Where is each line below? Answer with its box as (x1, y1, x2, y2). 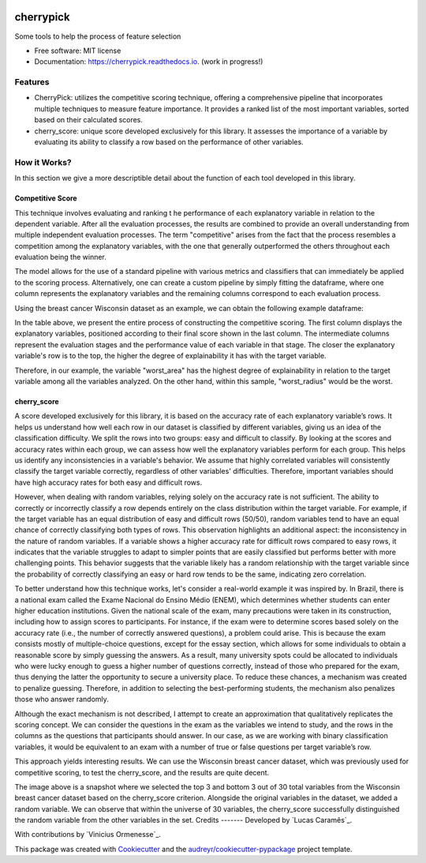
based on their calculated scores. (34, 115, 144, 125)
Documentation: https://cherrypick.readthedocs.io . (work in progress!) (34, 57, 263, 66)
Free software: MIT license (34, 46, 121, 55)
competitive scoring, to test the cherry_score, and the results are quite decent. (14, 767, 270, 777)
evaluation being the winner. (14, 253, 106, 262)
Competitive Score (14, 193, 78, 203)
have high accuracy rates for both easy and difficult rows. (14, 478, 203, 487)
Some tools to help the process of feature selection (14, 32, 181, 41)
